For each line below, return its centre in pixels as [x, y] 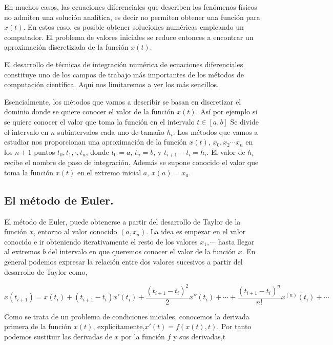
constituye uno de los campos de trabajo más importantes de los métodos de [124, 74]
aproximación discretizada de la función [66, 47]
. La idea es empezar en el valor [196, 231]
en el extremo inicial [109, 172]
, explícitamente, [119, 326]
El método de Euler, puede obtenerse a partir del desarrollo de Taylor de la [122, 221]
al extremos [22, 251]
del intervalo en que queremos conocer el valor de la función [142, 251]
